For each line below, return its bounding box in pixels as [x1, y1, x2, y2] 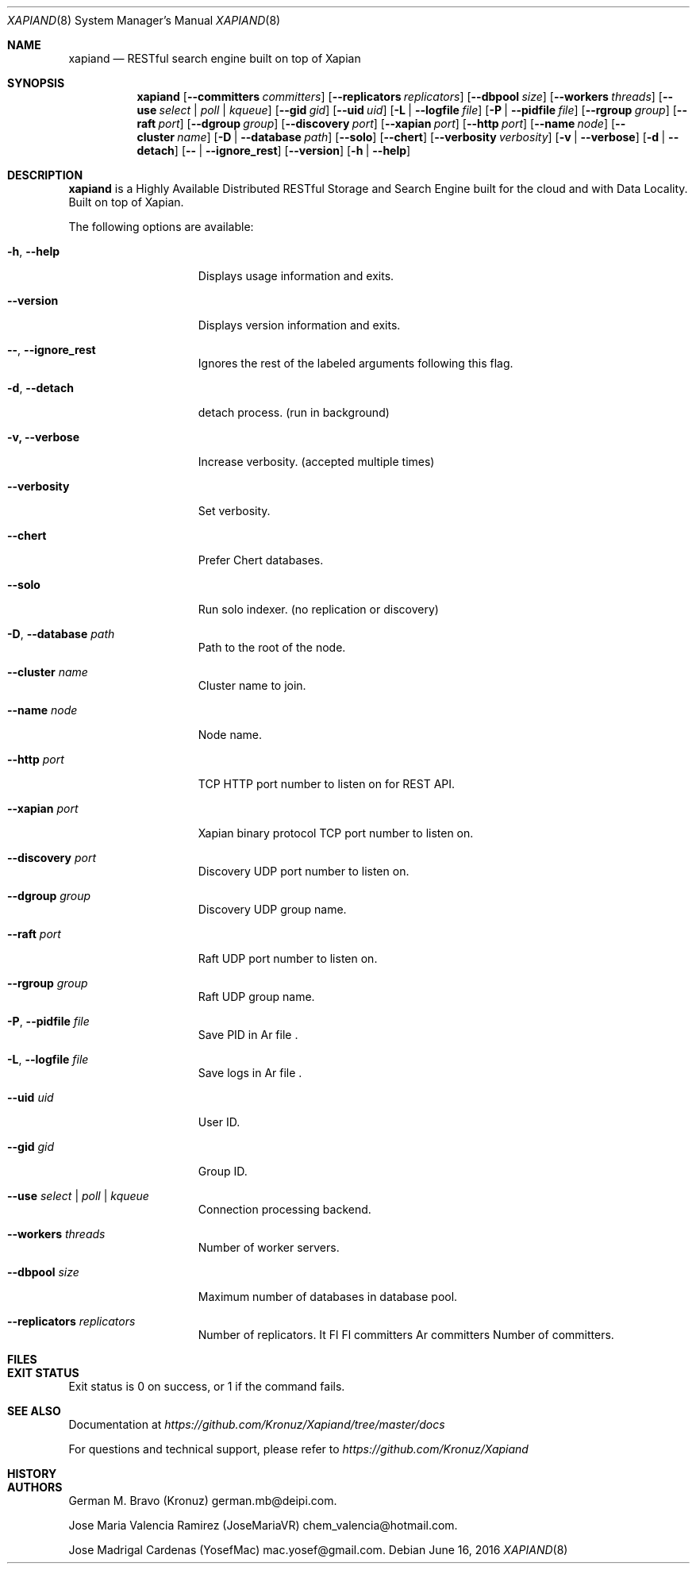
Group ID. [198, 1164, 248, 1178]
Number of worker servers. [198, 1241, 340, 1254]
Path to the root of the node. [198, 641, 346, 654]
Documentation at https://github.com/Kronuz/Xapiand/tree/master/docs [68, 1418, 445, 1431]
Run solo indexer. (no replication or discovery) [198, 602, 439, 616]
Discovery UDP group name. [198, 902, 347, 916]
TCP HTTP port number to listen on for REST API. [198, 777, 456, 791]
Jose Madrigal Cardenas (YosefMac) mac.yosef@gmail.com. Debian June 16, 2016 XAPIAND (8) [68, 1543, 568, 1557]
